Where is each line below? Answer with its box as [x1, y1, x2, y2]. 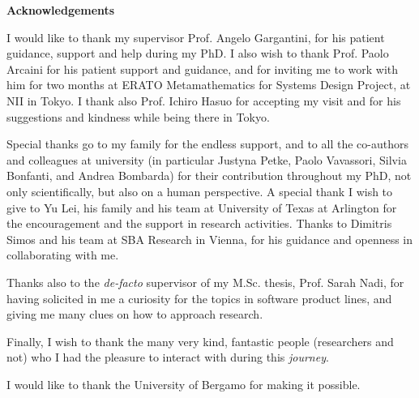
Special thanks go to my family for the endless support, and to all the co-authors [6, 135, 408, 152]
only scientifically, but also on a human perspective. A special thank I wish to [6, 182, 393, 199]
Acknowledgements [6, 2, 115, 18]
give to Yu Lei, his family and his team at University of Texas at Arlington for [6, 199, 397, 216]
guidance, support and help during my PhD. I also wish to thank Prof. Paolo [6, 45, 389, 62]
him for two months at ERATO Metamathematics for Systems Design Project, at [6, 76, 411, 93]
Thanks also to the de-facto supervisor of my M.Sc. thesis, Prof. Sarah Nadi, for [6, 273, 404, 290]
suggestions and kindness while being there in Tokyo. [6, 108, 270, 125]
